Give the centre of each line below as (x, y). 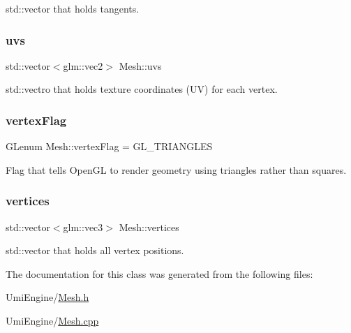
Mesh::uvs (140, 65)
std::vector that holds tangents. (73, 8)
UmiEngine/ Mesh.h (47, 297)
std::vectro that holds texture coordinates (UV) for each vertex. (142, 89)
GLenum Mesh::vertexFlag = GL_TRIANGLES (109, 146)
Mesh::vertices (149, 227)
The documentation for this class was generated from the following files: (159, 273)
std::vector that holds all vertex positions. (95, 250)
